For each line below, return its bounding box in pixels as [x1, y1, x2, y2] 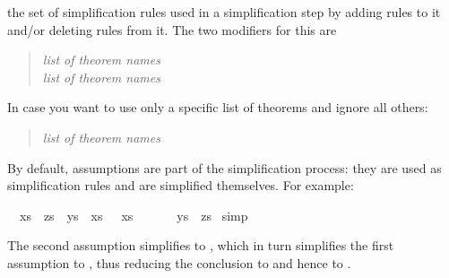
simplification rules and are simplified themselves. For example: [7, 176, 354, 195]
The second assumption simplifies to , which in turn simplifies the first [7, 236, 394, 255]
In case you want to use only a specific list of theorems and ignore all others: [7, 98, 428, 117]
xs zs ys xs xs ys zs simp [19, 205, 248, 224]
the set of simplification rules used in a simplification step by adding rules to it [7, 3, 441, 21]
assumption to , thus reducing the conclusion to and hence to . [7, 253, 351, 272]
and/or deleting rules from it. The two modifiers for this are [7, 20, 337, 39]
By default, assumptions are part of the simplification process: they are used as [7, 158, 442, 177]
